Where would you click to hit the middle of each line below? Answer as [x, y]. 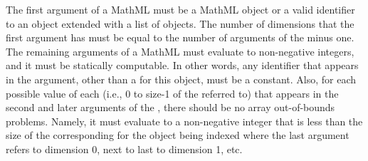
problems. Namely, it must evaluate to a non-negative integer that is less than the [184, 121]
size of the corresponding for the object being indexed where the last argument [178, 135]
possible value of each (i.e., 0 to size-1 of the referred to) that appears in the [172, 93]
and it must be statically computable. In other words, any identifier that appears [182, 65]
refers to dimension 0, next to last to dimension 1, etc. [124, 149]
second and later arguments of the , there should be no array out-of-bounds [170, 107]
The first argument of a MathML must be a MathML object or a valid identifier [180, 9]
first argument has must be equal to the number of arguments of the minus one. [180, 37]
